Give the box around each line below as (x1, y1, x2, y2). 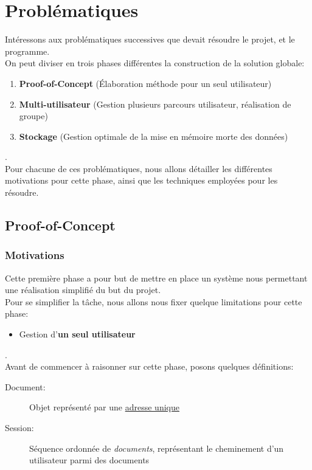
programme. (5, 44, 50, 57)
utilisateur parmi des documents (29, 454, 150, 466)
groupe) (19, 109, 48, 122)
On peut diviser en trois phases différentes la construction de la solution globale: (5, 57, 305, 69)
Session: (5, 421, 34, 434)
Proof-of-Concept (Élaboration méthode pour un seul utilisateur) (19, 77, 272, 89)
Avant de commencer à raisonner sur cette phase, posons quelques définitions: (5, 360, 294, 373)
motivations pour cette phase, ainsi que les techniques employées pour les (5, 174, 278, 187)
